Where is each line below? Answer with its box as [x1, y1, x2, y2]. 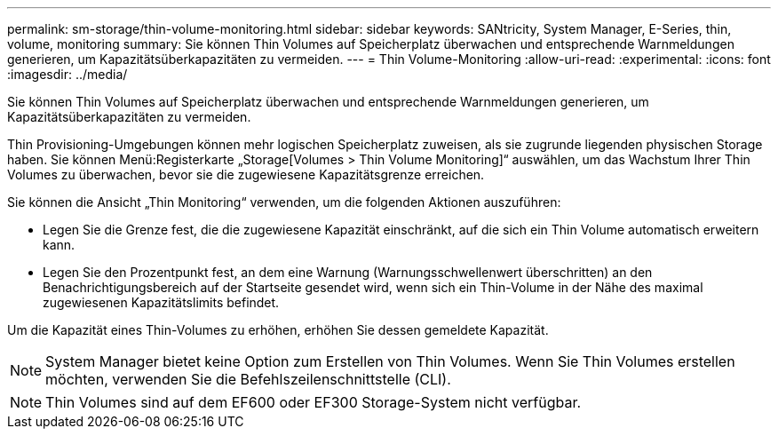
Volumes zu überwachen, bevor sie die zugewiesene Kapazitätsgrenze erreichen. [7, 167, 485, 182]
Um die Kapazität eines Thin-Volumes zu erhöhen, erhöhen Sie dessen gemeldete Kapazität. [7, 322, 549, 337]
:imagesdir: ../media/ [7, 67, 128, 82]
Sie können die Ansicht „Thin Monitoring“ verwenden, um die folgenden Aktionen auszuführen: [7, 194, 561, 210]
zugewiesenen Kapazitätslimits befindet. [43, 295, 280, 310]
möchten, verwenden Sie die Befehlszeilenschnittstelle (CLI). [45, 370, 451, 388]
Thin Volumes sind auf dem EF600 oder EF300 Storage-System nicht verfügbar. [45, 393, 582, 411]
